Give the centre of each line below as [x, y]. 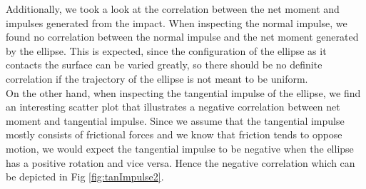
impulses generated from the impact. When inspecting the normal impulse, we [177, 22]
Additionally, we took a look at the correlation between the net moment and [173, 9]
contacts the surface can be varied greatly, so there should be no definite [164, 65]
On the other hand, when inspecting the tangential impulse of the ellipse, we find [183, 92]
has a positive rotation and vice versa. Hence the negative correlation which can [181, 162]
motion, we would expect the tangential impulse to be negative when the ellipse [180, 148]
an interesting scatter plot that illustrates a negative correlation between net [173, 107]
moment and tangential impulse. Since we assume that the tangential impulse [175, 120]
